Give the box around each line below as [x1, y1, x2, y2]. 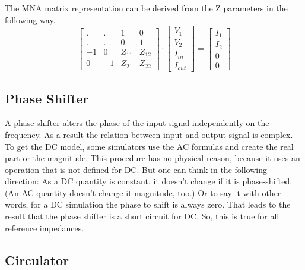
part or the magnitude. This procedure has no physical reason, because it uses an [5, 152, 300, 164]
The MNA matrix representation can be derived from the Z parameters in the [5, 2, 288, 14]
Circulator [5, 250, 69, 269]
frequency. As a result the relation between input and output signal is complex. [5, 128, 293, 140]
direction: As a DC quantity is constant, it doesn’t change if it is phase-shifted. [5, 175, 293, 187]
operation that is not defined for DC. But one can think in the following [5, 163, 267, 175]
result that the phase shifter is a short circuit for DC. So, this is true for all [5, 210, 279, 222]
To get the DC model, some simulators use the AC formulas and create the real [5, 140, 294, 152]
